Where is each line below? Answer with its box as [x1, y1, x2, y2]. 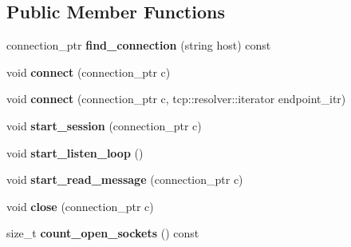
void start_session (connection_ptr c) [6, 117, 202, 133]
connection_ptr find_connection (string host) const [6, 37, 271, 54]
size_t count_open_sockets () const [6, 225, 199, 241]
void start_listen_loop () [6, 144, 144, 161]
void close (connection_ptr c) [6, 197, 154, 214]
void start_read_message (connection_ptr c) [6, 171, 243, 188]
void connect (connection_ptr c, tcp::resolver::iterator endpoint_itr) [6, 90, 346, 107]
